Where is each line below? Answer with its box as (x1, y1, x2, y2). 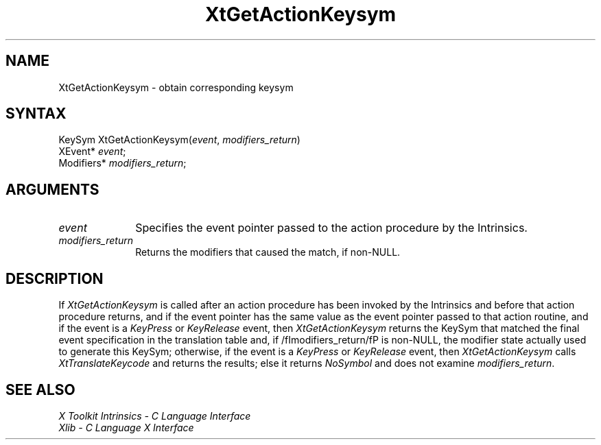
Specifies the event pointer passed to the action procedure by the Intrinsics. (135, 221, 528, 235)
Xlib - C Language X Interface (58, 421, 194, 433)
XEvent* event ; (58, 145, 126, 158)
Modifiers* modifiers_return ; (58, 157, 187, 169)
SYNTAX (5, 105, 67, 123)
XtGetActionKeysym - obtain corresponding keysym (58, 81, 294, 93)
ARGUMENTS (5, 180, 99, 198)
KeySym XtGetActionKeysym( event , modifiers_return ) (58, 134, 300, 146)
